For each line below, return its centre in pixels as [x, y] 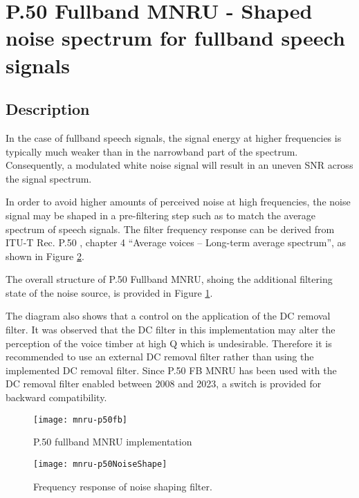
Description [48, 109]
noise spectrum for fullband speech [175, 38]
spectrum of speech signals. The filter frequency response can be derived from [170, 229]
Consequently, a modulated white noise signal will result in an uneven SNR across [179, 165]
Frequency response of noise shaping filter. [123, 486]
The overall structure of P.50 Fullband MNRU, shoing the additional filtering [169, 279]
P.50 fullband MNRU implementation [113, 442]
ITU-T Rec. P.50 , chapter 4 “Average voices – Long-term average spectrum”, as [176, 242]
